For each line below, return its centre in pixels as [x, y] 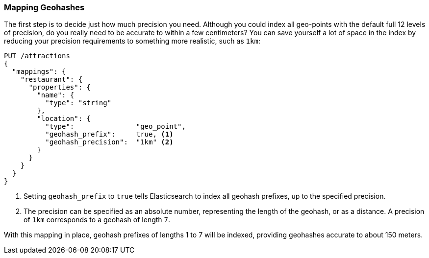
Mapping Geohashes [44, 7]
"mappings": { [39, 72]
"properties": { [60, 87]
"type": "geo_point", [115, 127]
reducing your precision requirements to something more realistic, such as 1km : [132, 41]
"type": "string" [78, 103]
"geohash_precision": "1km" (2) [109, 142]
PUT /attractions [37, 56]
